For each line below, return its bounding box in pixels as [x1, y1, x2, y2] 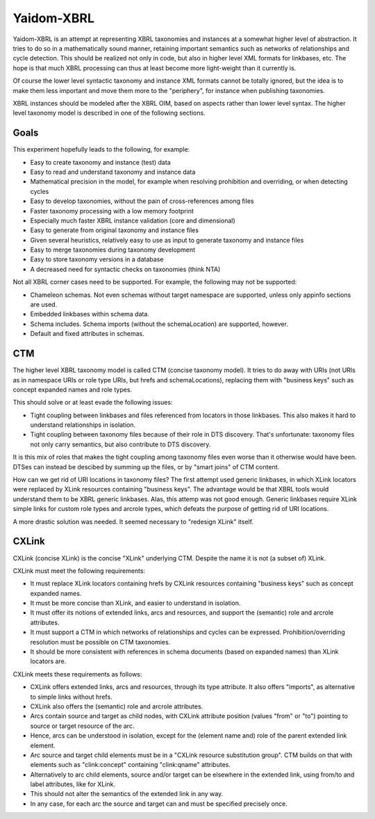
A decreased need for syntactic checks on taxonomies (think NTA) [30, 265, 221, 273]
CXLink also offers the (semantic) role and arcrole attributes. [30, 702, 203, 711]
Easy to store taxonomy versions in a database [30, 255, 164, 263]
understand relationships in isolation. [30, 421, 135, 429]
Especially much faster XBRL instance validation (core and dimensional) [30, 216, 235, 225]
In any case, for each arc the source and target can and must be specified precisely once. [30, 800, 287, 808]
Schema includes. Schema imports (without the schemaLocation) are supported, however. [30, 320, 288, 328]
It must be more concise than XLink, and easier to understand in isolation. [30, 599, 241, 608]
